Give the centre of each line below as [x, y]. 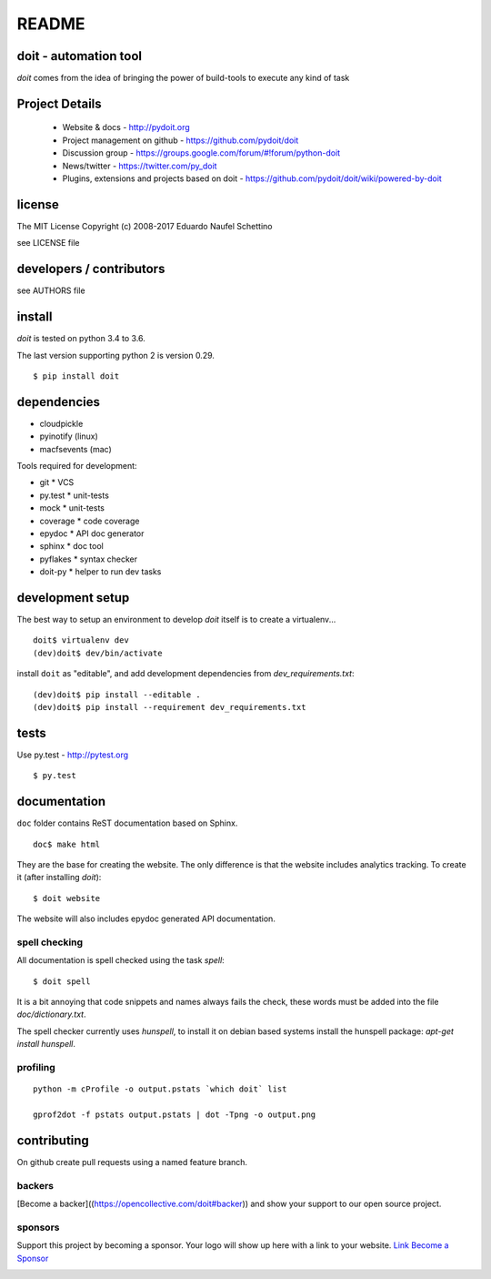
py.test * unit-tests [74, 495]
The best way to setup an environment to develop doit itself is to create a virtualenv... [176, 620]
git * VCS [57, 482]
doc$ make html [67, 844]
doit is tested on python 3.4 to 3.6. [81, 339]
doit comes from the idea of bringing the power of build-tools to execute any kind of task [183, 78]
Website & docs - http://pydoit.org [126, 127]
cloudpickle [61, 423]
